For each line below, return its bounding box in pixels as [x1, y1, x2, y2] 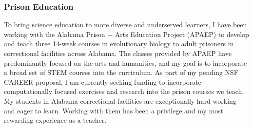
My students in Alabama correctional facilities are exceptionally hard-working [4, 95, 236, 106]
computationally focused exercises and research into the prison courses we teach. [4, 86, 244, 96]
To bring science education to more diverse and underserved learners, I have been [4, 19, 247, 30]
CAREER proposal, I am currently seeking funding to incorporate [4, 76, 201, 87]
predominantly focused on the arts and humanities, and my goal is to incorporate [4, 57, 247, 68]
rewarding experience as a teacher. [4, 115, 107, 125]
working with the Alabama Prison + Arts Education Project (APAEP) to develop [4, 29, 249, 39]
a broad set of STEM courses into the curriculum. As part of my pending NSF [4, 67, 238, 77]
